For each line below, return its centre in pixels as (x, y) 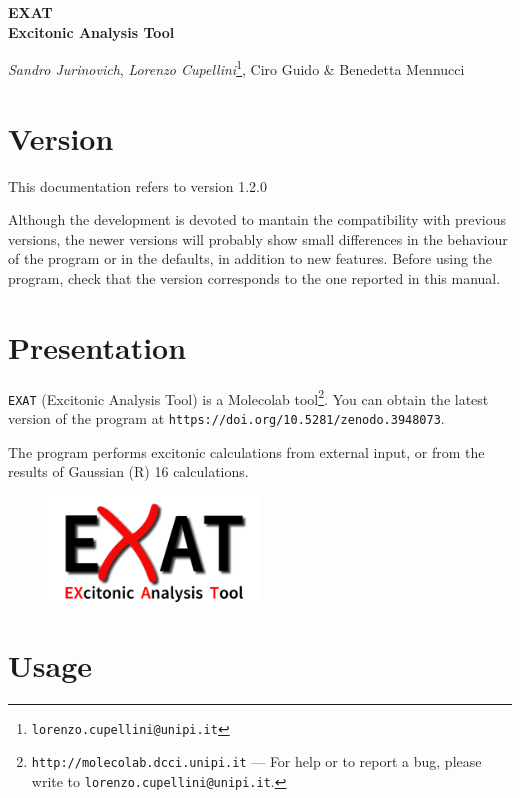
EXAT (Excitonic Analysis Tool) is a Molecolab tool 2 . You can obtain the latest (248, 397)
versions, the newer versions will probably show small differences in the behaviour (258, 238)
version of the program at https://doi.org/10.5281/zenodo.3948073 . (226, 417)
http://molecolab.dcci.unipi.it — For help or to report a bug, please (256, 761)
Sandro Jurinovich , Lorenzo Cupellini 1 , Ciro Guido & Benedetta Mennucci (236, 67)
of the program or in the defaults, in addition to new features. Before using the (250, 258)
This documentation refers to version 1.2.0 (137, 185)
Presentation (97, 346)
